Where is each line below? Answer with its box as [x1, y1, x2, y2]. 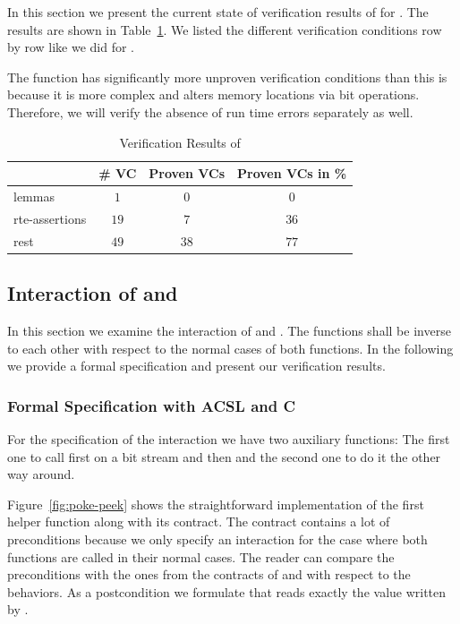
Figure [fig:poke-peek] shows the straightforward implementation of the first [7, 494, 424, 513]
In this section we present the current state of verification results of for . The [7, 3, 429, 21]
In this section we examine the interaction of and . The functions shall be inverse [7, 321, 451, 339]
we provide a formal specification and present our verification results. [7, 356, 386, 375]
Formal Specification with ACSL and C [7, 394, 296, 416]
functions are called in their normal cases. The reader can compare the [7, 547, 395, 566]
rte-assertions [13, 209, 87, 227]
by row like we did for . [7, 38, 135, 56]
